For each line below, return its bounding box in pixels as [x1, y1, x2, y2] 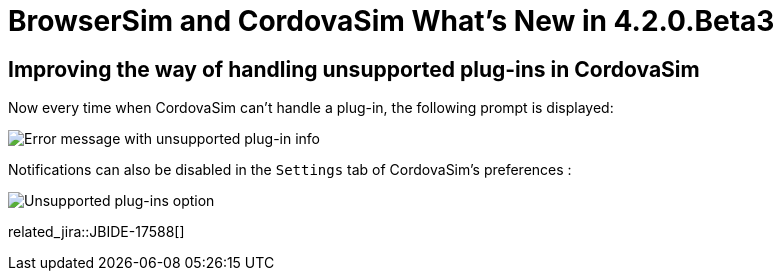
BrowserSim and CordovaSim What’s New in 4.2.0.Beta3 [8, 4, 775, 38]
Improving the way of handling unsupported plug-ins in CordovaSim [8, 56, 700, 82]
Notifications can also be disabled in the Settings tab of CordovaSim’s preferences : [8, 161, 572, 179]
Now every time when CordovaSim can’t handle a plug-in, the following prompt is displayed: [8, 99, 614, 117]
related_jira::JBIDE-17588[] [8, 223, 185, 241]
